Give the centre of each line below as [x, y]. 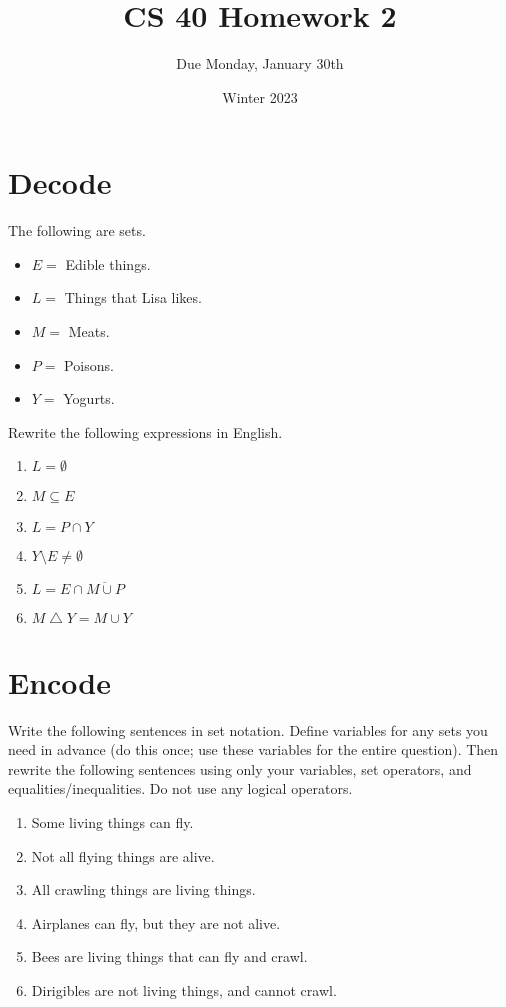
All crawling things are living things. [143, 889]
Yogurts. [89, 398]
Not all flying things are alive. [123, 855]
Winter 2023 [260, 96]
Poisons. [89, 364]
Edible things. [108, 263]
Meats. [89, 331]
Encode [60, 681]
